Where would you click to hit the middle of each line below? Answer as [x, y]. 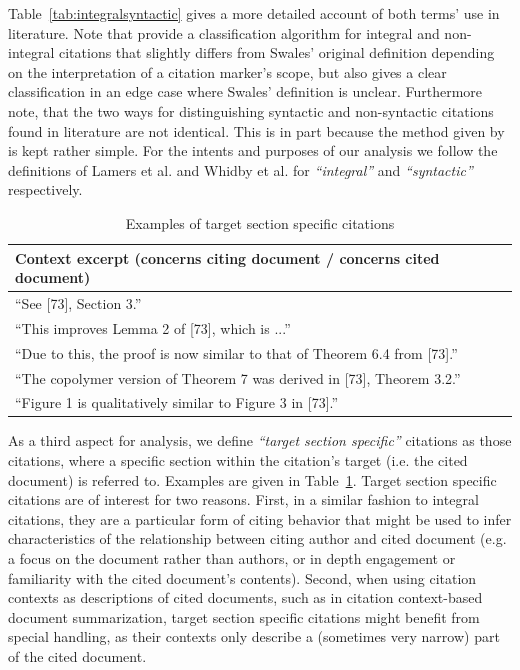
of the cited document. [77, 655]
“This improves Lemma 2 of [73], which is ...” [153, 327]
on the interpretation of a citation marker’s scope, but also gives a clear [227, 71]
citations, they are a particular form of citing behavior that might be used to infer [260, 518]
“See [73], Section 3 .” [78, 302]
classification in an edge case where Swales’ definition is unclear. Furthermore [245, 91]
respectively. [45, 189]
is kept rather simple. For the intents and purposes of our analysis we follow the [253, 150]
